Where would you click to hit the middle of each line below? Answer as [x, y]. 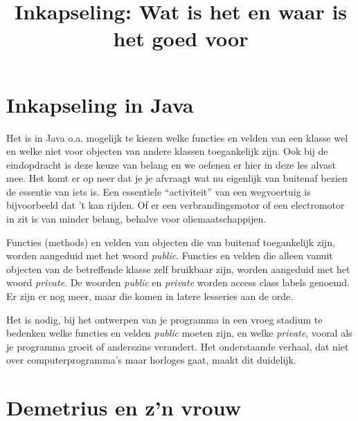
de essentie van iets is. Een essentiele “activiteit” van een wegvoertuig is [159, 191]
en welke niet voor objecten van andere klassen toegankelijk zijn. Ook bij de [167, 151]
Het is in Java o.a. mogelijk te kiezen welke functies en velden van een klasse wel [177, 137]
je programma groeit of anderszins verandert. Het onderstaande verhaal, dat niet [178, 346]
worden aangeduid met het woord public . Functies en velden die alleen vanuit [170, 255]
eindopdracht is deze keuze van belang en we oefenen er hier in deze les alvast [171, 164]
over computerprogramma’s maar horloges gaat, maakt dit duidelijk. [151, 360]
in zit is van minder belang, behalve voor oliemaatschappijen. [136, 219]
